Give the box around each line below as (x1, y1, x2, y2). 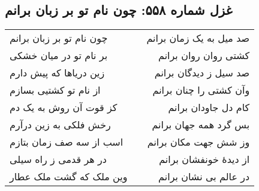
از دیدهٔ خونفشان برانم (159, 152, 250, 167)
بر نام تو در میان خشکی (10, 48, 108, 63)
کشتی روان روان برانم (158, 48, 250, 63)
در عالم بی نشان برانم (158, 170, 250, 184)
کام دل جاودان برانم (168, 100, 250, 115)
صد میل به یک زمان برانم (146, 31, 250, 45)
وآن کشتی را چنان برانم (152, 83, 250, 97)
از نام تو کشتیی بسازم (10, 83, 101, 97)
